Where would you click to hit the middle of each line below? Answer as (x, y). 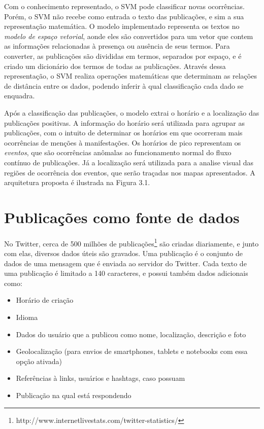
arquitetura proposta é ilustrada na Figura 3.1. (77, 182)
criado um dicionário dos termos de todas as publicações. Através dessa (115, 66)
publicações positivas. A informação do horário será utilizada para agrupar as (124, 122)
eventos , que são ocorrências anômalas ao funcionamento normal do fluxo (118, 152)
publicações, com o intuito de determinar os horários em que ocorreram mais (123, 133)
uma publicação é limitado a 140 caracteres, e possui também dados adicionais (126, 273)
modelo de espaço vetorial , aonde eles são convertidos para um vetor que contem (129, 36)
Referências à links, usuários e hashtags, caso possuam (101, 378)
